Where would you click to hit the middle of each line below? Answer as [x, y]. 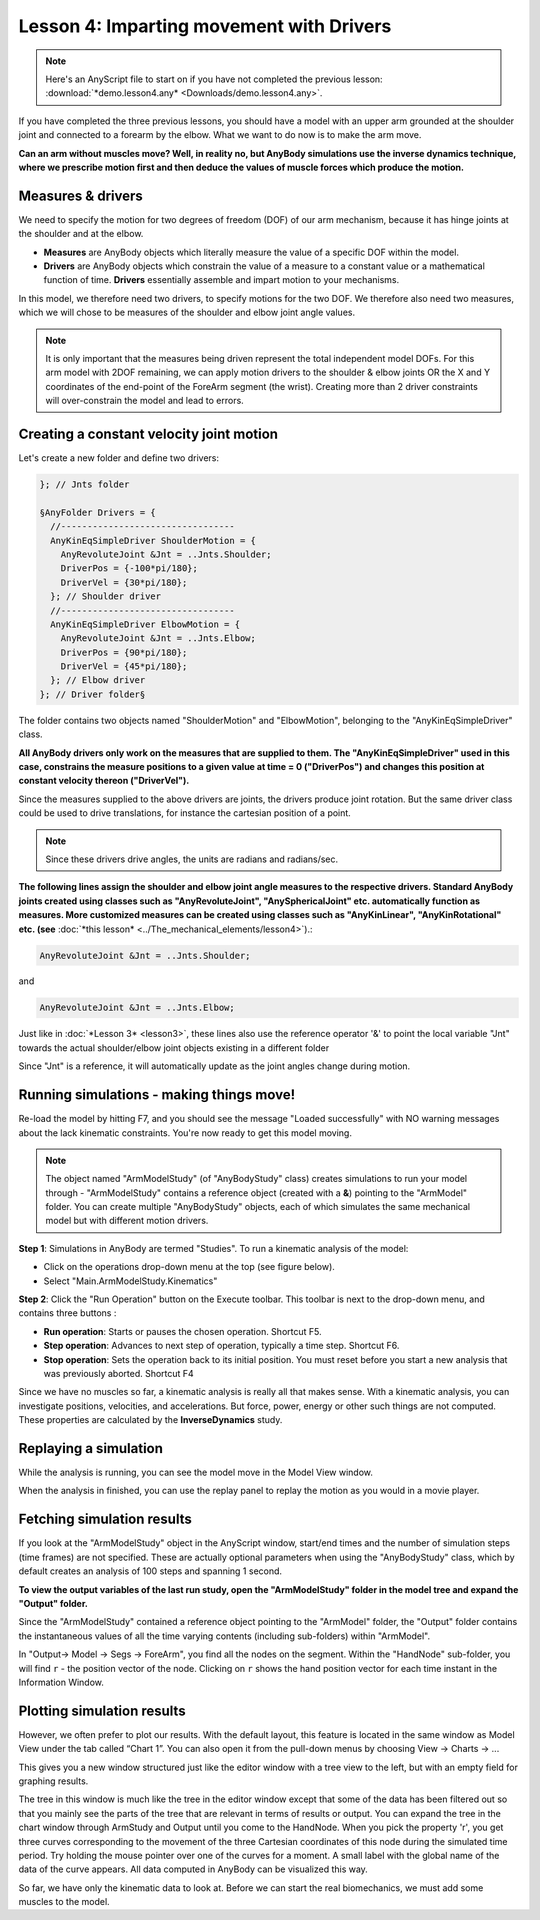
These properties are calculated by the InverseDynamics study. [150, 1420]
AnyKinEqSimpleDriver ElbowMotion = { [145, 624]
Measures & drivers [81, 195]
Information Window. [61, 1682]
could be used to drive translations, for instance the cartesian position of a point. [185, 813]
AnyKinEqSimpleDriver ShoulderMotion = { [153, 540]
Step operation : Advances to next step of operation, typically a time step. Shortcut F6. [221, 1346]
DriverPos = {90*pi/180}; [124, 652]
